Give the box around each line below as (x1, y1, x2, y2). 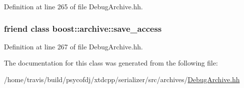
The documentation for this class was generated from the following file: (4, 58, 218, 68)
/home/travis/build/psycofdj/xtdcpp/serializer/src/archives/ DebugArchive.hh (4, 74, 240, 84)
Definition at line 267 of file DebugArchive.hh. (4, 41, 143, 51)
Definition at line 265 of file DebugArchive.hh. (4, 1, 143, 11)
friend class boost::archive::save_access (4, 22, 162, 34)
